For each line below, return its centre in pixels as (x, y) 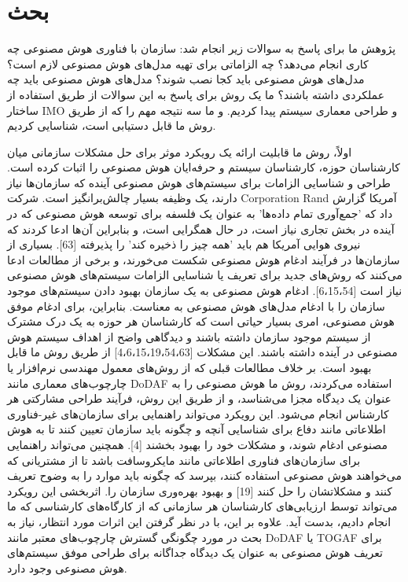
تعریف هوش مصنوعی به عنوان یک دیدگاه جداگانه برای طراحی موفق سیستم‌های (195, 553)
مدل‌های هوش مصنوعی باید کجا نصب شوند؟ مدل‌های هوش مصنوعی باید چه (186, 79)
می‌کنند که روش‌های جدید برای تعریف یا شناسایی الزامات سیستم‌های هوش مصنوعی (205, 275)
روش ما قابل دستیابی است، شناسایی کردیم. (112, 125)
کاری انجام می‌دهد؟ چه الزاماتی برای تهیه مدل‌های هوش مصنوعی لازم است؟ (188, 63)
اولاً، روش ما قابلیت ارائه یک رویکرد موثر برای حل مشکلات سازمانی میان (180, 151)
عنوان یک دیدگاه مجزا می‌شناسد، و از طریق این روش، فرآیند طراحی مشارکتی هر (199, 398)
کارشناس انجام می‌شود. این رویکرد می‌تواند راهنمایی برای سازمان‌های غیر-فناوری (198, 413)
